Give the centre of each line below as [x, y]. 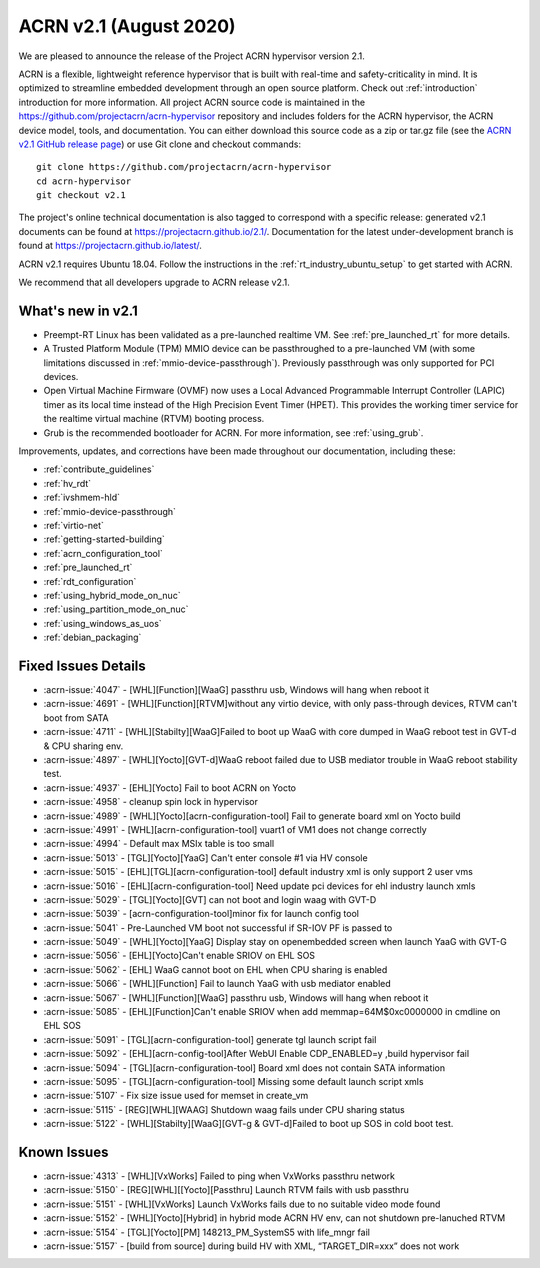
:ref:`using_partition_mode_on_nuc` [116, 609]
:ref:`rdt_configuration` [90, 581]
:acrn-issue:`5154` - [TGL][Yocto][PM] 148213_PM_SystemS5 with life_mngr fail [206, 1232]
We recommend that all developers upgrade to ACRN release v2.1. [154, 282]
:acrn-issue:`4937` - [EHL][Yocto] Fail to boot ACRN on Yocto [170, 787]
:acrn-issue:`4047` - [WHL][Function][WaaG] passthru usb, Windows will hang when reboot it [236, 690]
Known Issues [63, 1151]
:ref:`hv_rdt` [67, 483]
